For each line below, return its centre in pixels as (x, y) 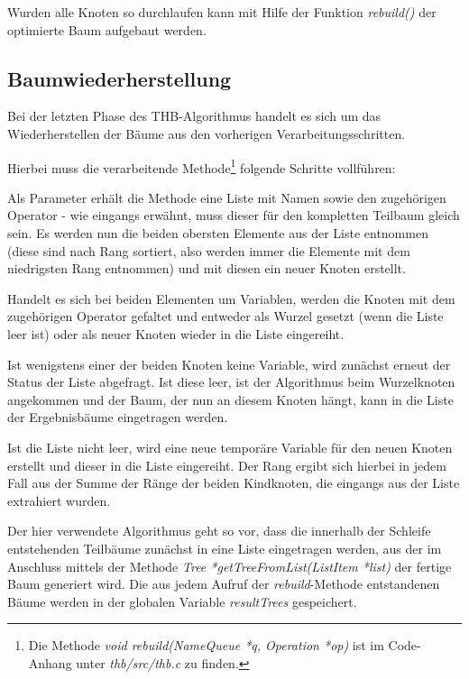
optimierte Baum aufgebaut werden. (107, 29)
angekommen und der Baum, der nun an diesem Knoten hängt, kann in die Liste (230, 399)
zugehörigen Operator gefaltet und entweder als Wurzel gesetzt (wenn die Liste (225, 316)
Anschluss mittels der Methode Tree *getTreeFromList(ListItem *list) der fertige (230, 566)
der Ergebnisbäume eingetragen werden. (118, 417)
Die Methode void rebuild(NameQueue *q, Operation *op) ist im (206, 645)
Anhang (50, 662)
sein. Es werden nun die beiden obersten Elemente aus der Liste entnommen (218, 233)
